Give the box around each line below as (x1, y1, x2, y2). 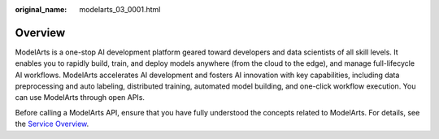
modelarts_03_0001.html (79, 5, 161, 14)
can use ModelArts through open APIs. (15, 93, 146, 102)
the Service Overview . (15, 119, 89, 129)
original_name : (15, 5, 67, 14)
